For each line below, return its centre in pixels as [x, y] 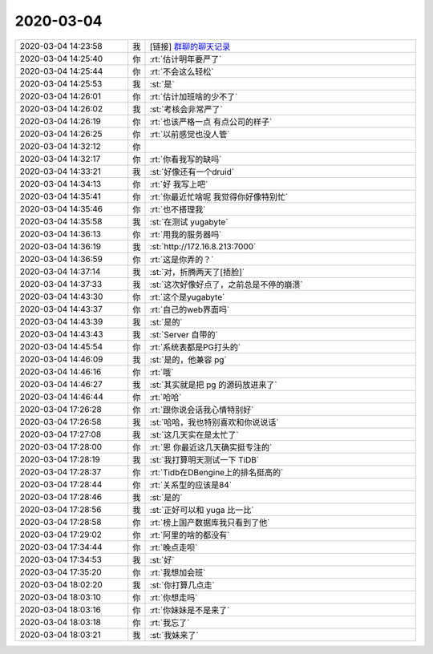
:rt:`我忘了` [170, 623]
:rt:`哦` [162, 372]
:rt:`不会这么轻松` [182, 71]
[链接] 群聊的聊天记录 [190, 46]
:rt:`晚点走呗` [174, 547]
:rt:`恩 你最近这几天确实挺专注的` [211, 447]
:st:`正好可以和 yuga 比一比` [202, 510]
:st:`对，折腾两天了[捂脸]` [197, 272]
